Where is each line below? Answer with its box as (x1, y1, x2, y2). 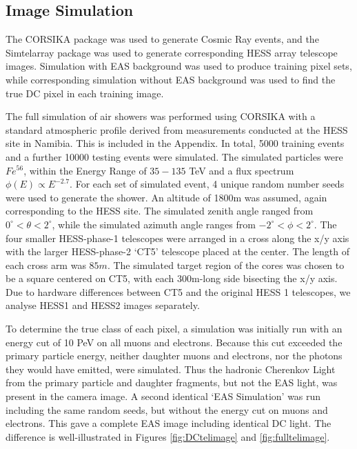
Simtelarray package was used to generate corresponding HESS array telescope (6, 45, 338, 59)
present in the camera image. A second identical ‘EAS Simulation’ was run (6, 389, 321, 403)
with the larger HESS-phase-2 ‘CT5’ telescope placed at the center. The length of (6, 244, 349, 259)
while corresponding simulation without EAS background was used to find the (6, 72, 336, 86)
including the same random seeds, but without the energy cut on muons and (6, 402, 328, 417)
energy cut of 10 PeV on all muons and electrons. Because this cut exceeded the (6, 335, 343, 349)
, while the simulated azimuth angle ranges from (52, 217, 256, 231)
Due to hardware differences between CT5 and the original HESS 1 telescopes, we (6, 284, 351, 299)
